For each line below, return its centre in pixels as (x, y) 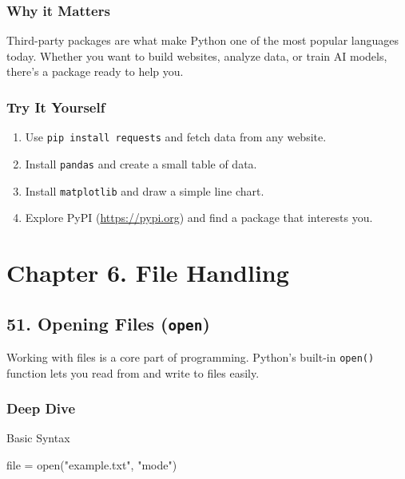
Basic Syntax (38, 438)
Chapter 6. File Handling (148, 272)
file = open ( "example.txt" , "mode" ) (92, 465)
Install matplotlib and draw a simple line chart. (145, 190)
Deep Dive (41, 408)
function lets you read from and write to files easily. (133, 372)
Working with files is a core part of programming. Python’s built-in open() (191, 356)
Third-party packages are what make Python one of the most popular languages (202, 40)
